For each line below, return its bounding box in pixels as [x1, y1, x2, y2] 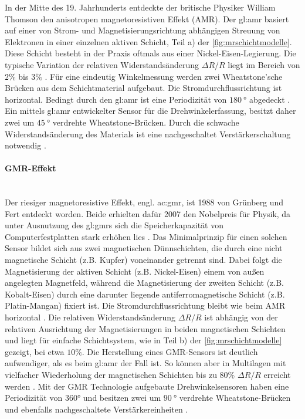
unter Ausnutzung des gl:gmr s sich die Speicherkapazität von [5, 219, 224, 231]
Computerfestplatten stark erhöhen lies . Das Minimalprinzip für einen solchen [5, 230, 287, 242]
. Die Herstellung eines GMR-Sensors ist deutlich [82, 345, 258, 357]
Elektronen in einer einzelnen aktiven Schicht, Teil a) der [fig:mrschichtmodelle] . [5, 35, 292, 48]
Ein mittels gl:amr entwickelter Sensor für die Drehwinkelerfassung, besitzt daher [5, 104, 296, 117]
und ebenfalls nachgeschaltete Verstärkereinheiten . [5, 403, 188, 415]
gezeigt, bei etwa [5, 345, 65, 357]
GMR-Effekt [5, 162, 56, 174]
